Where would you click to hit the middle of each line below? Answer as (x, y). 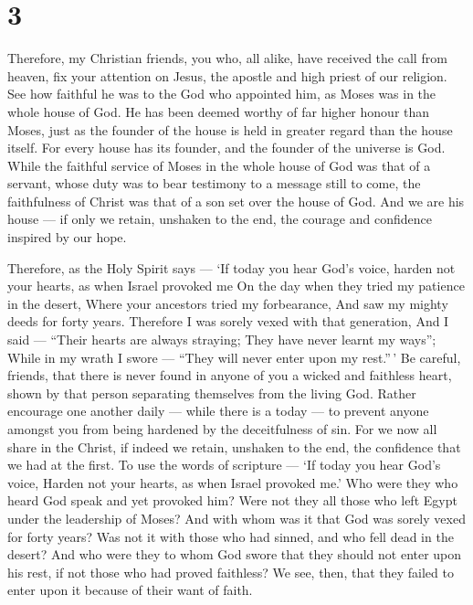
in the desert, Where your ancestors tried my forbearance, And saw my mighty (228, 303)
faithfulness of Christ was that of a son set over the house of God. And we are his (236, 201)
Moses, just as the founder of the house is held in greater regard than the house (230, 129)
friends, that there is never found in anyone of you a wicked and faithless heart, (230, 375)
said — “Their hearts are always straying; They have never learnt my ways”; (222, 340)
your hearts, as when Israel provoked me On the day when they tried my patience (236, 286)
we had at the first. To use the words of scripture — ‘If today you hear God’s (224, 465)
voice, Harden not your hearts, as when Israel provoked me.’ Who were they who (233, 482)
